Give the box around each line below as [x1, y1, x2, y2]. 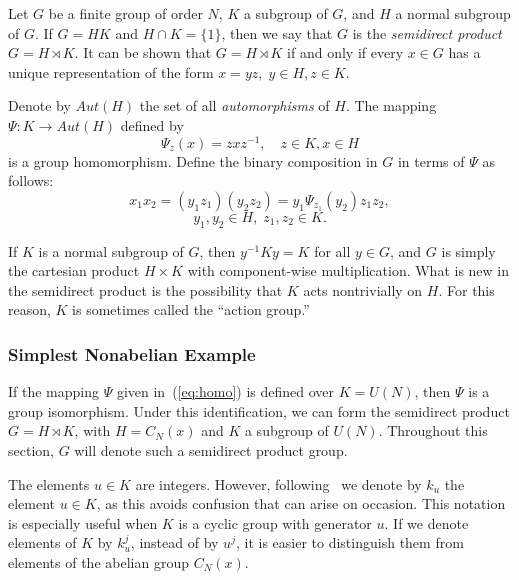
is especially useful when [8, 512, 158, 533]
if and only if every [287, 42, 404, 63]
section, [8, 440, 54, 460]
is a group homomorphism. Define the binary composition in [8, 150, 378, 171]
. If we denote [384, 512, 469, 533]
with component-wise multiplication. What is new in [187, 260, 510, 281]
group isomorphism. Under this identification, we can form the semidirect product [8, 400, 510, 421]
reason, [8, 299, 51, 320]
